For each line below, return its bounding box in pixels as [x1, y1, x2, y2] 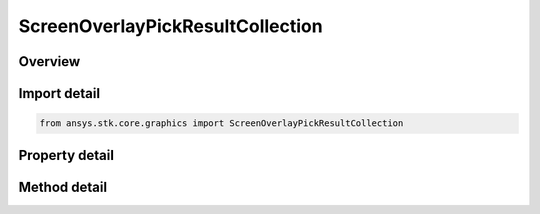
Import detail [18, 85, 100, 102]
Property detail [18, 146, 115, 164]
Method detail [18, 178, 108, 195]
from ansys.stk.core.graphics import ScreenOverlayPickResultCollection [39, 118, 404, 129]
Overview [18, 53, 81, 70]
